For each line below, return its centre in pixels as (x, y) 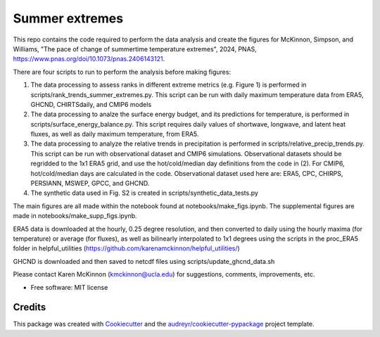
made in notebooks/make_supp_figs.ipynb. (75, 216)
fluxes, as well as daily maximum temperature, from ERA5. (115, 134)
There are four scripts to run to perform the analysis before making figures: (122, 72)
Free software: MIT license (69, 287)
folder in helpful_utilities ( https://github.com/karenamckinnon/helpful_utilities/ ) (127, 248)
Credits (30, 307)
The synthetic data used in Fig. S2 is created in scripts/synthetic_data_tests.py (144, 193)
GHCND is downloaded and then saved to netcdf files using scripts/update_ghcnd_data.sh (144, 261)
